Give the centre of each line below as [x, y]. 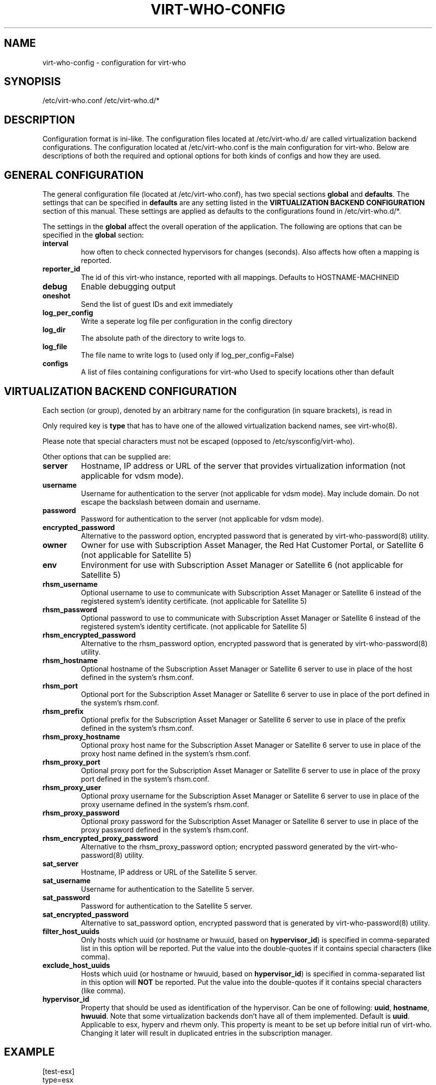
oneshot [56, 296]
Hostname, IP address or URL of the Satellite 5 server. [169, 872]
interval [55, 244]
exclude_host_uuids [76, 965]
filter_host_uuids [71, 931]
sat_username [66, 880]
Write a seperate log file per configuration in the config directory [187, 321]
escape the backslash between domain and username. [170, 502]
